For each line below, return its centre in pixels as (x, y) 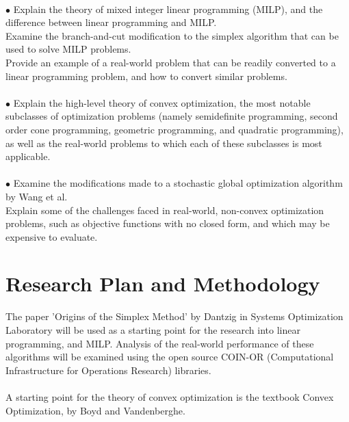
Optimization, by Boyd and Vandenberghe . (95, 410)
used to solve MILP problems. (68, 49)
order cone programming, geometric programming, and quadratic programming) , (174, 129)
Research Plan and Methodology (163, 283)
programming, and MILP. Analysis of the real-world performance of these (160, 343)
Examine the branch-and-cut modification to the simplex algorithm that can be (172, 35)
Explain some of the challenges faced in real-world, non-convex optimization (165, 210)
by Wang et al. (37, 196)
